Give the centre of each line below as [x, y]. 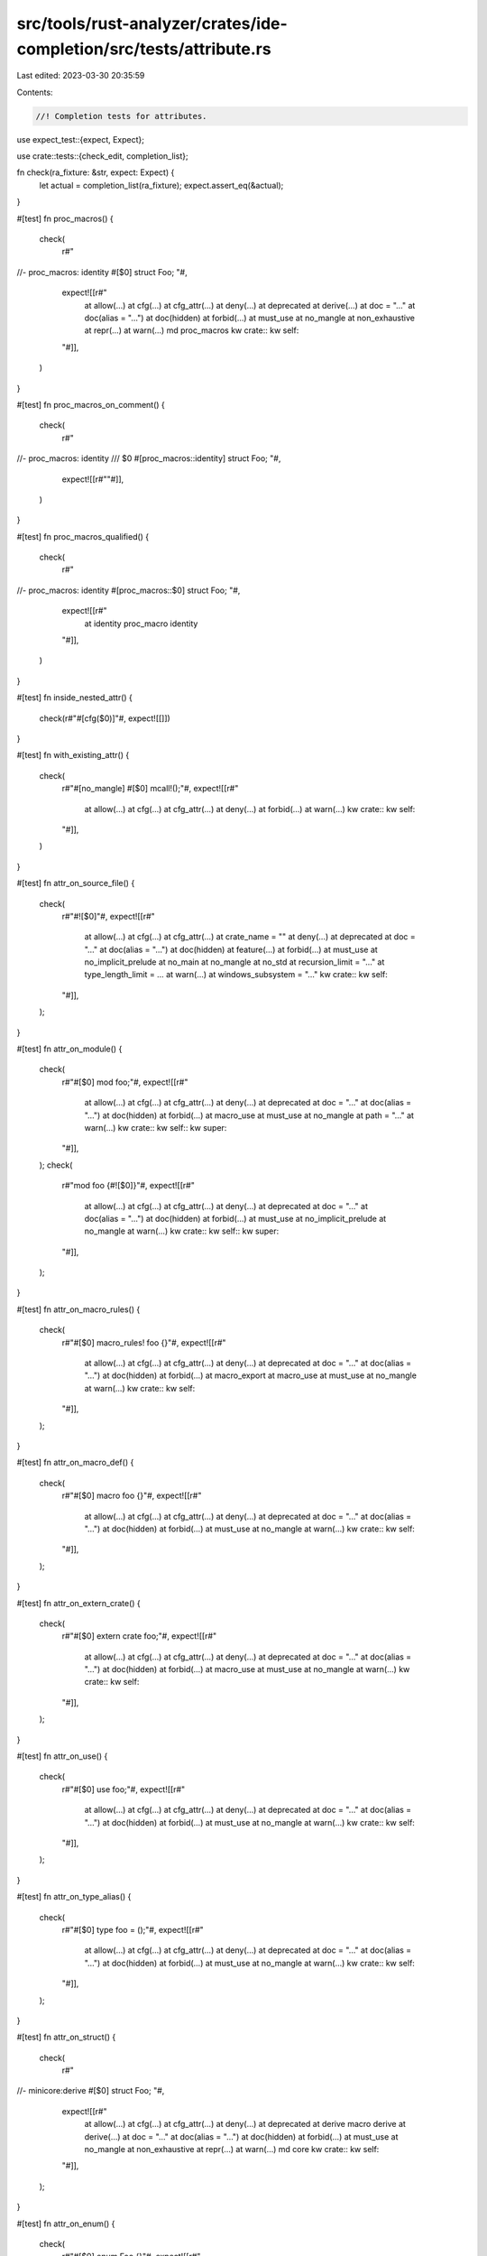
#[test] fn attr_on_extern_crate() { [79, 1603]
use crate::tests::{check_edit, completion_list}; [102, 156]
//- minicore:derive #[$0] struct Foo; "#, [91, 2091]
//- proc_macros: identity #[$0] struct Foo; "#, [102, 272]
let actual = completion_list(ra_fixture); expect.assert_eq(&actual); [161, 185]
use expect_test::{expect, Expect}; [80, 139]
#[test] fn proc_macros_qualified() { [83, 536]
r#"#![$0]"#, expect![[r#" [108, 916]
